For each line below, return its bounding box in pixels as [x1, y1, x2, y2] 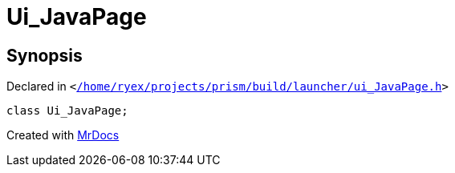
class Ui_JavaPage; [6, 104, 128, 118]
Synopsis [6, 45, 83, 66]
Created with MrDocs [6, 128, 120, 143]
